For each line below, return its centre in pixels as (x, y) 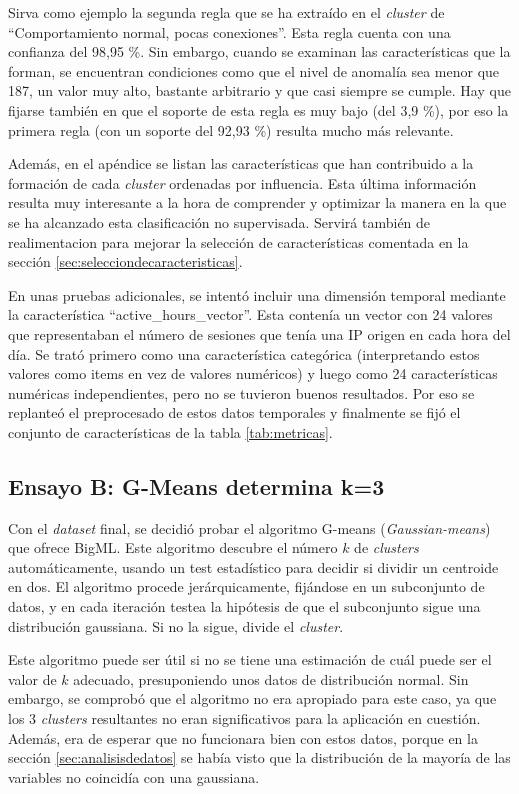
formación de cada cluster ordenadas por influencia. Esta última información (242, 182)
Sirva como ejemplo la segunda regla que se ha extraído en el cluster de (226, 12)
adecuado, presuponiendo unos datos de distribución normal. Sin (271, 678)
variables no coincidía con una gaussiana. (134, 776)
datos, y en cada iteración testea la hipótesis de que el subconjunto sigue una (244, 606)
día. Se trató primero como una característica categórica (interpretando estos (244, 353)
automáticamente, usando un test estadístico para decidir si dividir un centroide (253, 566)
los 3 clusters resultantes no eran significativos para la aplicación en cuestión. (244, 718)
